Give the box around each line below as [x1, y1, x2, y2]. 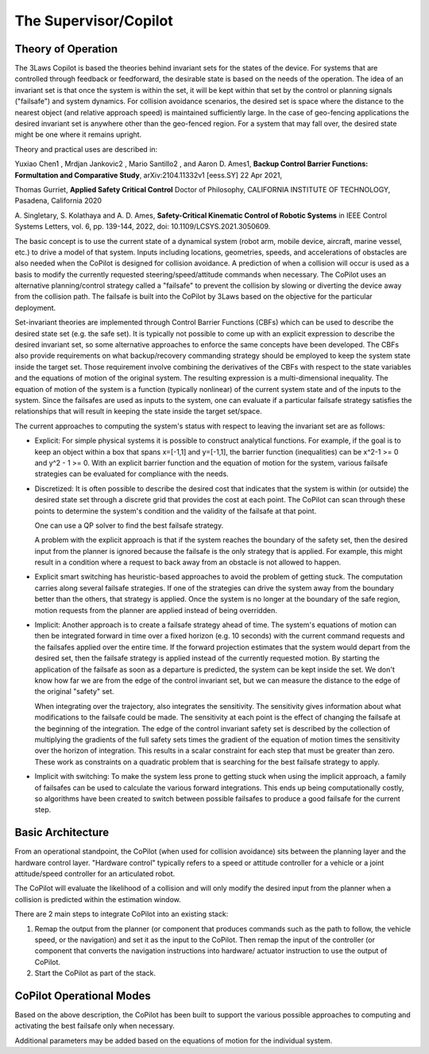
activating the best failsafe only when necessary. [14, 1021, 175, 1031]
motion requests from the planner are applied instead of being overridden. [34, 605, 277, 615]
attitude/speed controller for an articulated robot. [14, 869, 176, 878]
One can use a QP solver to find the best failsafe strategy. [34, 521, 224, 530]
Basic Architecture [14, 826, 110, 839]
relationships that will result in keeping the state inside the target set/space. [14, 406, 262, 417]
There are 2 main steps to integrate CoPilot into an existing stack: [14, 909, 229, 919]
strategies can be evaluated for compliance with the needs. [34, 469, 230, 479]
